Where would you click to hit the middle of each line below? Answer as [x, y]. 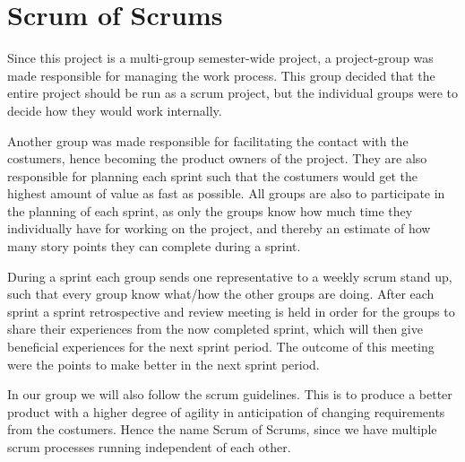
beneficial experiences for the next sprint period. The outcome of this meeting [221, 347]
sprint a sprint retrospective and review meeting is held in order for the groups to [231, 311]
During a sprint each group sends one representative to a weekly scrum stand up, [230, 276]
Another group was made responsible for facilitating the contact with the [208, 140]
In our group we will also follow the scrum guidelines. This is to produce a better [230, 394]
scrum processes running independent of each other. [149, 447]
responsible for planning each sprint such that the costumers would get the [212, 175]
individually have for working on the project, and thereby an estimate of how [219, 228]
